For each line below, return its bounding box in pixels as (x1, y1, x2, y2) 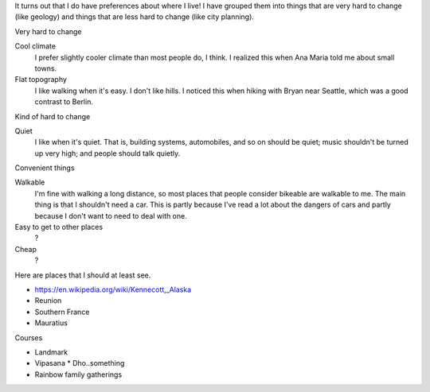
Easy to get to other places (14, 223, 104, 232)
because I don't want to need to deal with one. (34, 211, 187, 220)
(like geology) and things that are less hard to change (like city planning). (14, 12, 255, 21)
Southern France (34, 307, 90, 316)
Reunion (34, 296, 62, 305)
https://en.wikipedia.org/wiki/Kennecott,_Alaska (34, 285, 192, 294)
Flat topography (14, 75, 68, 84)
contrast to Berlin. (34, 97, 93, 107)
